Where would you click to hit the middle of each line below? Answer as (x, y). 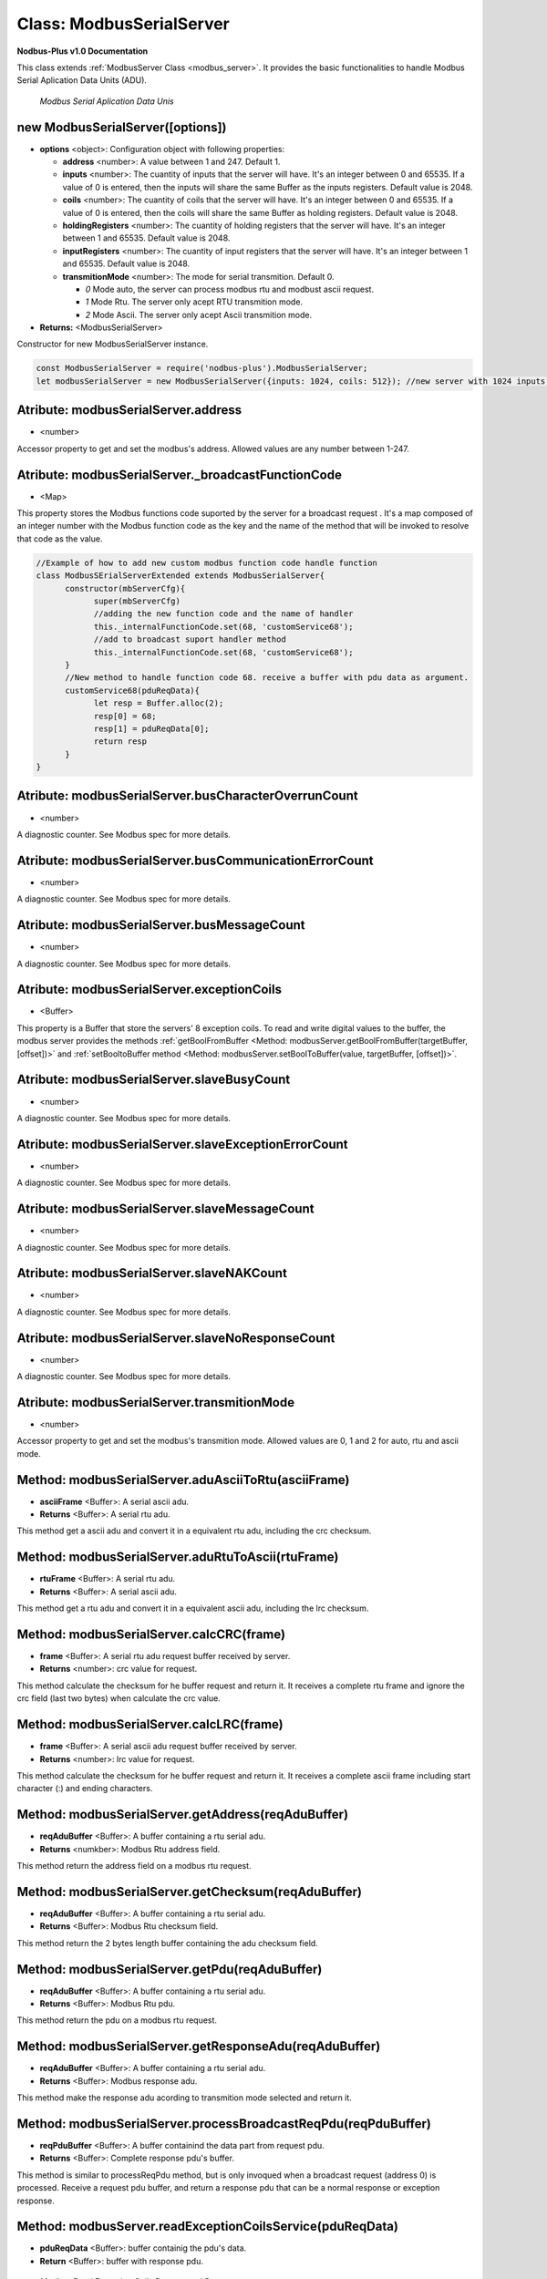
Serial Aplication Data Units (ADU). (82, 80)
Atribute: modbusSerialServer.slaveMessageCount (165, 1209)
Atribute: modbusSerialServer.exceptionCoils (150, 990)
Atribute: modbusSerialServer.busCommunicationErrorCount (195, 860)
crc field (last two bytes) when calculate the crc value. (119, 1698)
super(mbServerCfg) (137, 601)
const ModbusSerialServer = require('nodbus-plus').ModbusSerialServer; (202, 368)
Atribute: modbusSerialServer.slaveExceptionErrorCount (182, 1144)
